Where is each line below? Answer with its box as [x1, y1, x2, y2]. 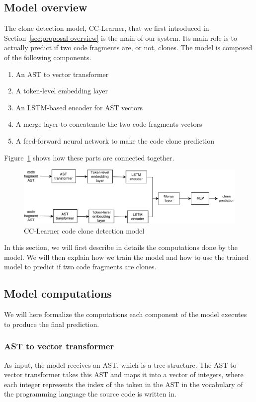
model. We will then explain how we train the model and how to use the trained [4, 251, 249, 262]
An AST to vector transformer [15, 69, 109, 79]
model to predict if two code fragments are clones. [4, 261, 157, 272]
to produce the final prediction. [4, 319, 99, 329]
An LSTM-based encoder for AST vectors [15, 102, 143, 112]
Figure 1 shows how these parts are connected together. [4, 152, 174, 162]
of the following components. [4, 52, 91, 62]
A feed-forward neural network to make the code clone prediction [15, 135, 214, 146]
